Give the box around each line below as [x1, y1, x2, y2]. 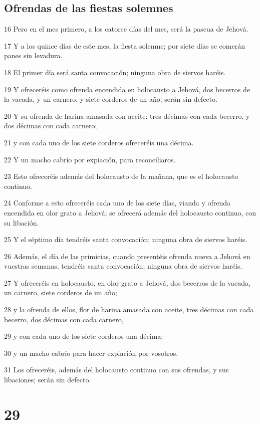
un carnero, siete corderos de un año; [4, 287, 117, 298]
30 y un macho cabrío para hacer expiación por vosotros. [4, 347, 178, 358]
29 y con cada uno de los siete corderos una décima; [4, 331, 163, 341]
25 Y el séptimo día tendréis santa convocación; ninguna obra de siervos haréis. [4, 234, 247, 245]
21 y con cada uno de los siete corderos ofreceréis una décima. [4, 137, 194, 147]
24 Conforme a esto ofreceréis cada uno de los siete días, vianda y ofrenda [4, 197, 231, 208]
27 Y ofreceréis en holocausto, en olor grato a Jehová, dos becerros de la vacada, [4, 277, 250, 288]
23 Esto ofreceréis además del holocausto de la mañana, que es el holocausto [4, 171, 238, 181]
